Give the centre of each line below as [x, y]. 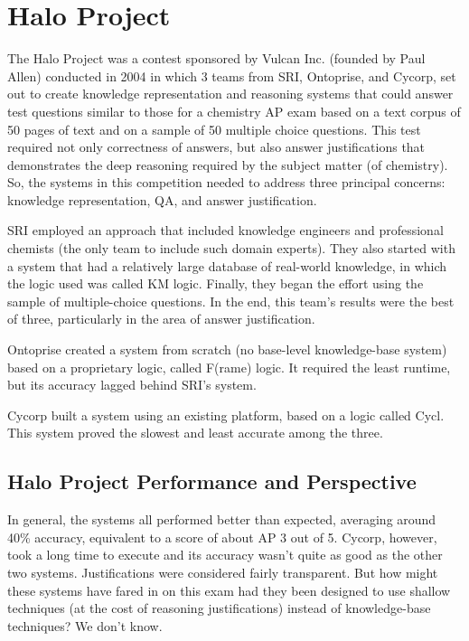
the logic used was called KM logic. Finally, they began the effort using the [216, 283]
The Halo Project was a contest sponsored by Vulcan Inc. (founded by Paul [216, 58]
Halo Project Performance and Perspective [212, 481]
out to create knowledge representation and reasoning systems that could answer [230, 94]
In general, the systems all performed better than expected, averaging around [222, 519]
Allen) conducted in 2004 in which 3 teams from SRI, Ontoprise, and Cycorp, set [232, 75]
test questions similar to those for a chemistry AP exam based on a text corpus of [234, 111]
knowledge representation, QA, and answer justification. [162, 199]
